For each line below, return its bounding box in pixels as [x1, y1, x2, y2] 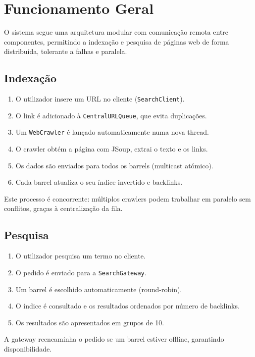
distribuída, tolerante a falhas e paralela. [4, 46, 127, 56]
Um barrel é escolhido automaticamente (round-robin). [15, 284, 182, 294]
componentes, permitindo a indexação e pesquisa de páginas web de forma [4, 36, 229, 47]
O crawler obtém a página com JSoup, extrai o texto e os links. [15, 144, 208, 154]
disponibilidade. [4, 343, 52, 354]
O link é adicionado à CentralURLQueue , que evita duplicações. [15, 110, 207, 120]
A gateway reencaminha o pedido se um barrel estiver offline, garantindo [4, 334, 224, 344]
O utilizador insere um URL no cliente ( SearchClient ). [15, 94, 185, 104]
